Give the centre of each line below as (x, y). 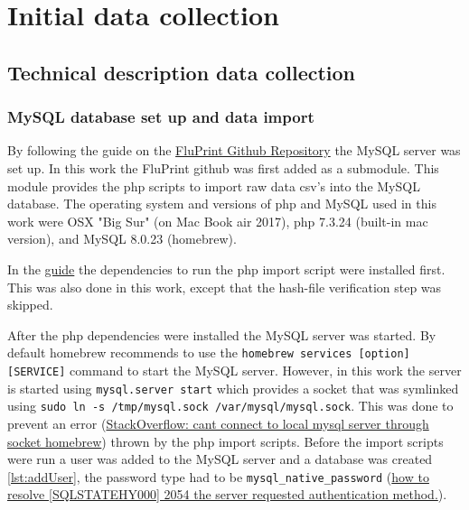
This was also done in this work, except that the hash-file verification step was (225, 287)
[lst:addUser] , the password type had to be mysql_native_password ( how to (218, 476)
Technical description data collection (182, 72)
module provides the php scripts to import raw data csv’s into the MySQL (214, 185)
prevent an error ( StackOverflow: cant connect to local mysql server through (218, 423)
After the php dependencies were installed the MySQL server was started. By (222, 334)
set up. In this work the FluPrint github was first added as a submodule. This (223, 167)
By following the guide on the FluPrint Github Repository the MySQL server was (234, 150)
